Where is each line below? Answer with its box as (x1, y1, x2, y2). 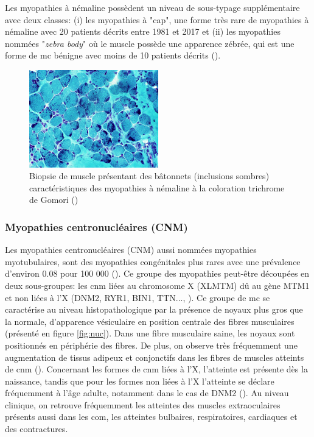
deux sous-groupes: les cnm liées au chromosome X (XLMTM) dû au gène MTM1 (5, 279, 310, 291)
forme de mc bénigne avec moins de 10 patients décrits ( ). (5, 49, 221, 62)
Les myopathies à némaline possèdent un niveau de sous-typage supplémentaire (5, 1, 300, 13)
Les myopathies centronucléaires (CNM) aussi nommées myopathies (5, 243, 257, 256)
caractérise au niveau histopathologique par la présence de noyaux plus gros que (5, 303, 303, 316)
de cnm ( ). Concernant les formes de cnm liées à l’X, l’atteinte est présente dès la (5, 363, 308, 375)
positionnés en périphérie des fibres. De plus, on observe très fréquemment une (5, 338, 298, 351)
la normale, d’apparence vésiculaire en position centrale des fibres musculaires (5, 314, 295, 327)
